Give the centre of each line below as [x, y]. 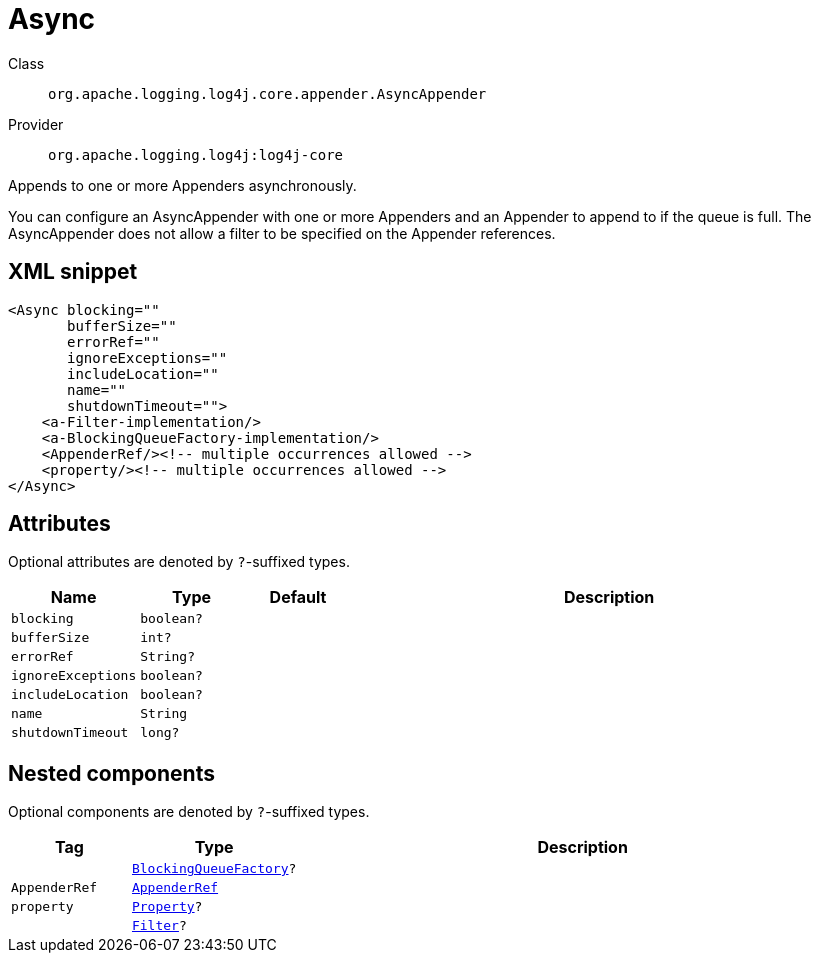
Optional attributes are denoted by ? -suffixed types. [179, 562]
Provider [36, 124]
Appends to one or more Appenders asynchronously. [182, 185]
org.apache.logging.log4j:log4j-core [196, 154]
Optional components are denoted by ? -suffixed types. [189, 812]
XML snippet [73, 272]
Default [298, 597]
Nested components [111, 773]
